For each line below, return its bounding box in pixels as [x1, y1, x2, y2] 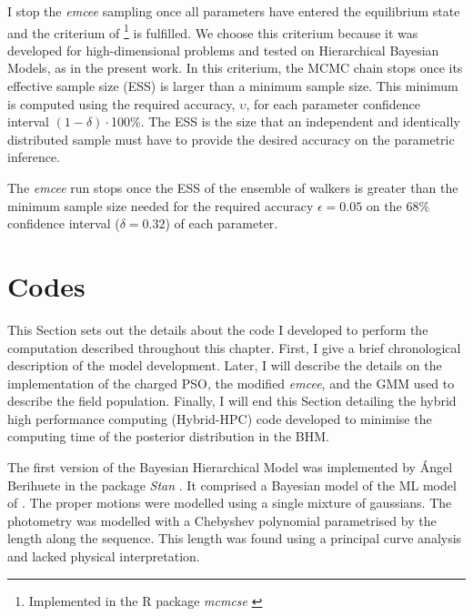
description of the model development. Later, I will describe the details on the [7, 356, 442, 375]
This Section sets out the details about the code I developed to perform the [7, 319, 428, 338]
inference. [7, 147, 60, 167]
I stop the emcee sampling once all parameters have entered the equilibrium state [7, 2, 460, 20]
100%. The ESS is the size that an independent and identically [110, 112, 460, 131]
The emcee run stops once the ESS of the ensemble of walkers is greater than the [7, 178, 458, 197]
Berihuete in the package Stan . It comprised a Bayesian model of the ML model [7, 475, 457, 494]
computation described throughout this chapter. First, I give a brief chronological [7, 338, 461, 357]
